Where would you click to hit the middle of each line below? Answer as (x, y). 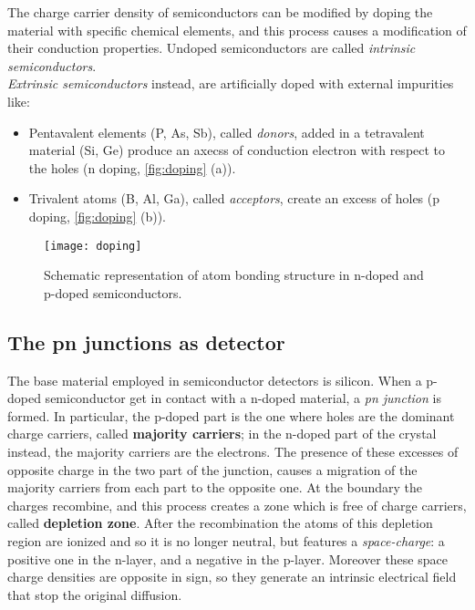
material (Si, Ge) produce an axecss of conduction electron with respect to (237, 150)
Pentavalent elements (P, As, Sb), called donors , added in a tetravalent (227, 132)
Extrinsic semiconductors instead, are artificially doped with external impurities (231, 83)
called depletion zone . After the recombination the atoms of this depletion (220, 523)
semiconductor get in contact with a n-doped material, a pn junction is (243, 398)
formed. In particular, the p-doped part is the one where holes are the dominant (231, 415)
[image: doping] (93, 246)
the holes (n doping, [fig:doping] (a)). (132, 167)
